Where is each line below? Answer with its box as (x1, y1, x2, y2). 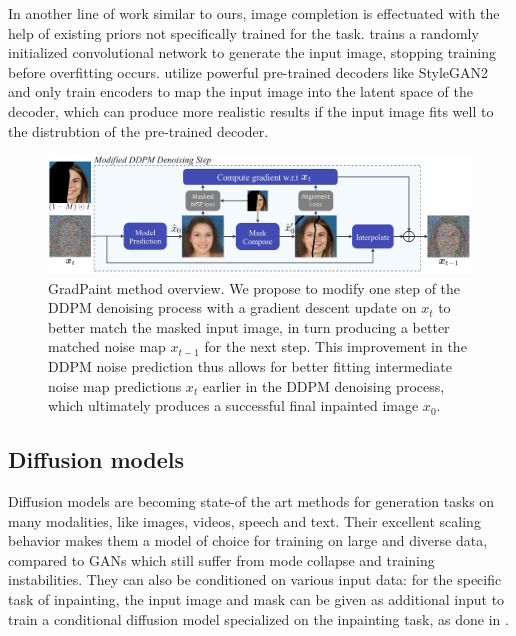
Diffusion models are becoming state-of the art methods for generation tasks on (8, 490, 495, 511)
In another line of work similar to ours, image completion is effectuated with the (8, 3, 500, 23)
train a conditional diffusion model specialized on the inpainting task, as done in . (8, 608, 509, 629)
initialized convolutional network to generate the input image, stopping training (8, 42, 496, 63)
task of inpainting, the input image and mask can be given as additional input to (8, 588, 505, 609)
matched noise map (48, 336, 166, 357)
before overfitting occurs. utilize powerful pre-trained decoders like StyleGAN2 (8, 61, 489, 82)
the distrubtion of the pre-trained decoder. (8, 120, 269, 141)
